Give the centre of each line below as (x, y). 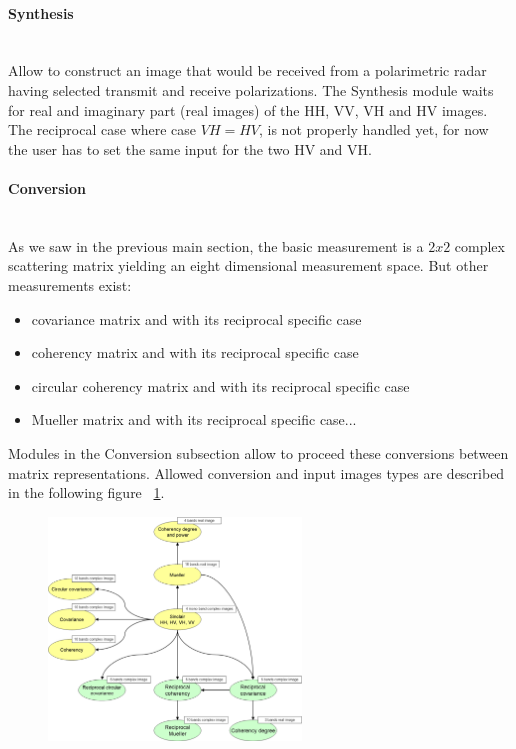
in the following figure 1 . (86, 492)
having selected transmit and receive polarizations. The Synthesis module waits (251, 89)
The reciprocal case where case (102, 129)
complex (479, 245)
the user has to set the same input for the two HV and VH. (190, 148)
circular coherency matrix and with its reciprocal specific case (220, 385)
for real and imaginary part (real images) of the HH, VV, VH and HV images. (248, 109)
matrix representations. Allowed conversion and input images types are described (256, 472)
